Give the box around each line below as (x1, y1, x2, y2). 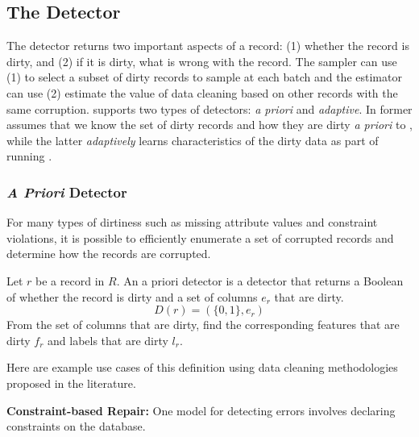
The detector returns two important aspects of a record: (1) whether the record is (6, 37, 409, 54)
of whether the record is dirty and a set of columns (6, 288, 258, 305)
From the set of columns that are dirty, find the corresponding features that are (6, 316, 400, 333)
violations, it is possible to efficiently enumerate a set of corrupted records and (6, 229, 394, 246)
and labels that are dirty (48, 331, 168, 348)
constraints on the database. (6, 418, 146, 435)
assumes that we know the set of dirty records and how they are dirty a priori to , (6, 116, 413, 133)
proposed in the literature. (6, 374, 136, 391)
